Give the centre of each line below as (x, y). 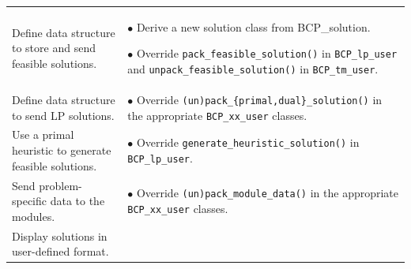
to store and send (54, 48)
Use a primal (43, 134)
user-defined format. (60, 251)
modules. (34, 216)
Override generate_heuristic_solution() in (248, 142)
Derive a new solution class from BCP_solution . (253, 26)
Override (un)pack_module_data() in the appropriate (268, 193)
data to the (77, 201)
